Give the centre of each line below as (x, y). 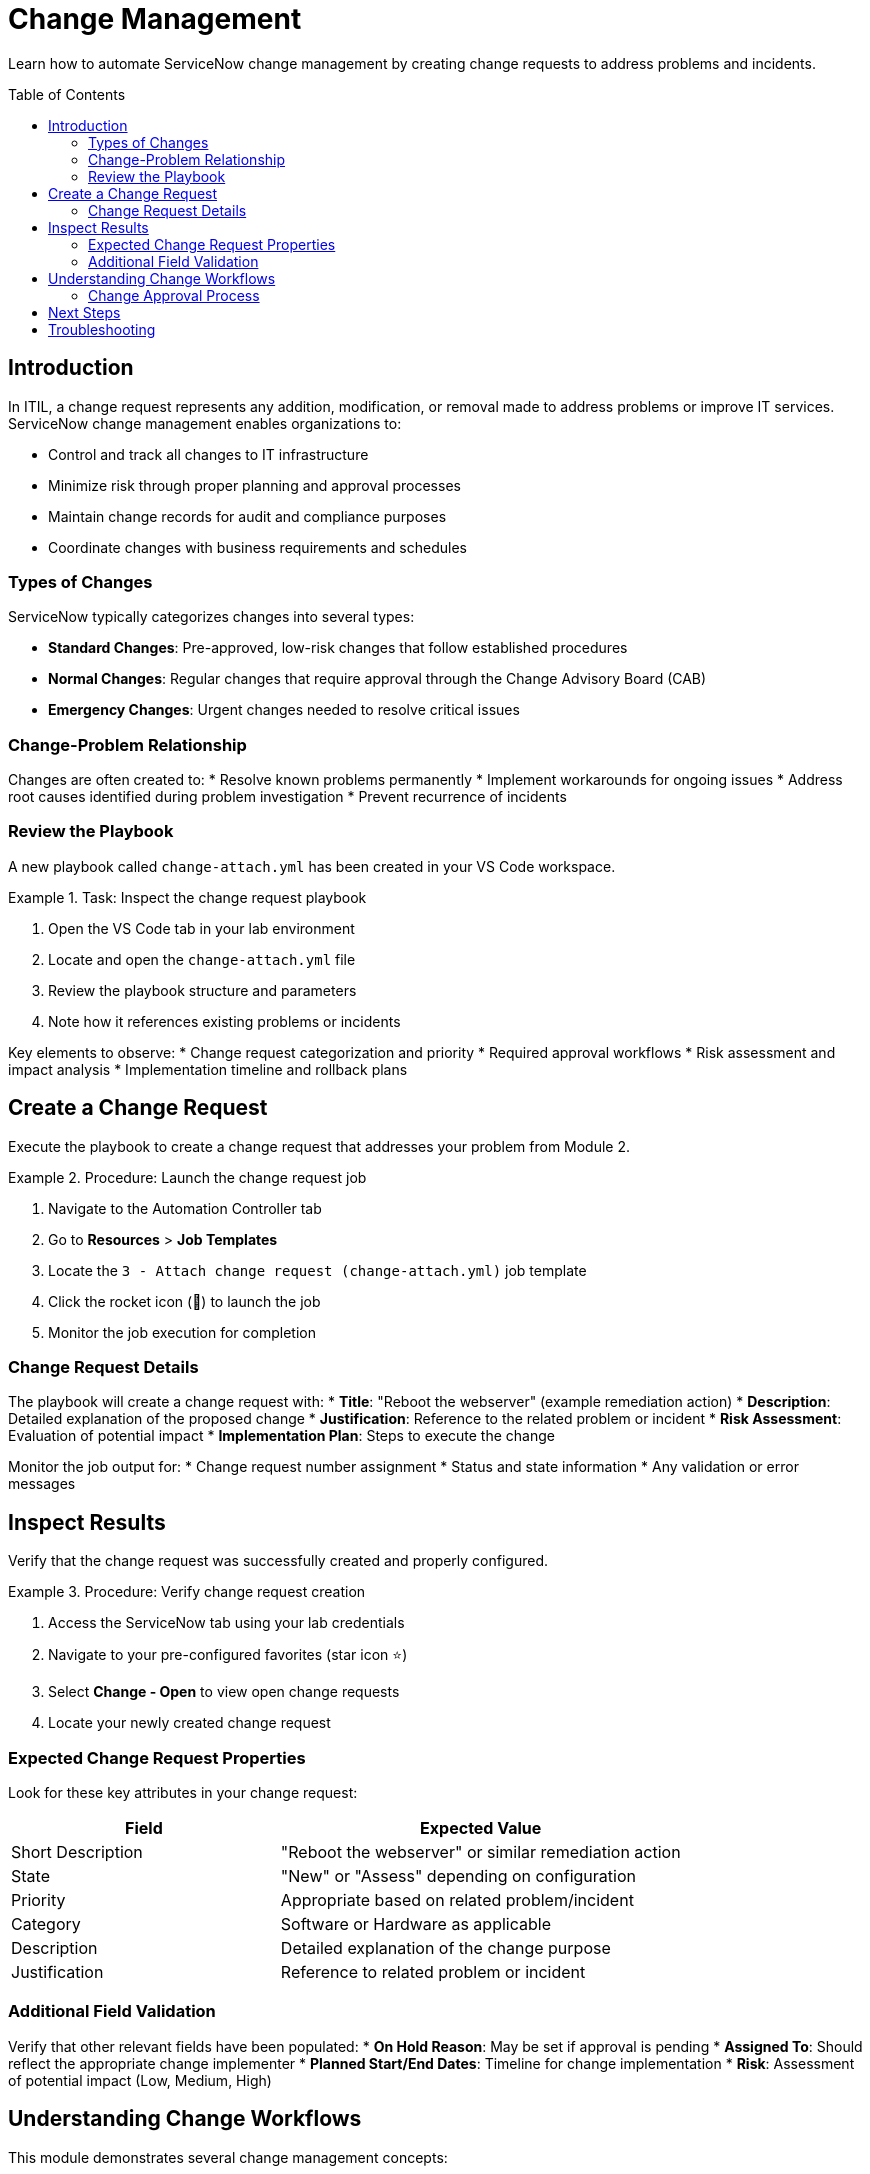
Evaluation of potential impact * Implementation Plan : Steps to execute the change (281, 1436)
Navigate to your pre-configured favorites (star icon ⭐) (228, 1655)
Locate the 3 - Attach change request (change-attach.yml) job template (317, 1270)
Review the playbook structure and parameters (202, 990)
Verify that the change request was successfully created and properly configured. (278, 1561)
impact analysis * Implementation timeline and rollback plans (208, 1069)
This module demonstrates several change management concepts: (228, 2157)
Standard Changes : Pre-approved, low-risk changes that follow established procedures (338, 648)
